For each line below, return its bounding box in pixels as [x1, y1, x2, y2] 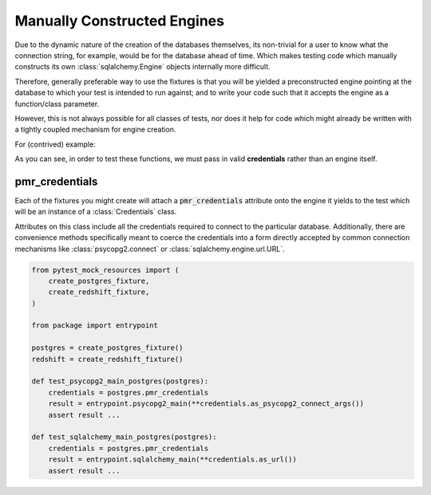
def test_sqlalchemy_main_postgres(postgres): [31, 433, 217, 442]
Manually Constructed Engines [14, 12, 225, 29]
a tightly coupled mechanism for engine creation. [14, 124, 176, 135]
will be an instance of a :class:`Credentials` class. [14, 207, 177, 217]
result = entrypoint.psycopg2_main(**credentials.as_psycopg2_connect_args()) [48, 399, 365, 408]
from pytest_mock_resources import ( [31, 265, 180, 274]
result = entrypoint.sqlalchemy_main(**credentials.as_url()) [48, 455, 297, 464]
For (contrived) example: [14, 139, 96, 149]
